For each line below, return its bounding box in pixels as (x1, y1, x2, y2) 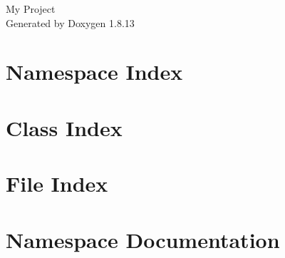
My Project (6, 1, 56, 16)
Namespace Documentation (6, 225, 280, 254)
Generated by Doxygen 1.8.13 (6, 15, 135, 30)
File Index (6, 169, 108, 198)
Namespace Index (6, 57, 183, 86)
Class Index (6, 113, 123, 142)
